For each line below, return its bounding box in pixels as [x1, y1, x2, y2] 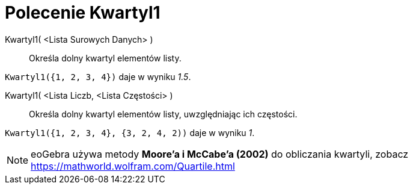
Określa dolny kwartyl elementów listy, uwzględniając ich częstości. [29, 108, 298, 119]
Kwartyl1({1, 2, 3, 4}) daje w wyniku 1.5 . [5, 71, 191, 82]
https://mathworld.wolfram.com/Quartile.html [31, 160, 235, 172]
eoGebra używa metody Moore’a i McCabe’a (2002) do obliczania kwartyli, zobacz [31, 147, 409, 160]
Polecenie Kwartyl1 [5, 2, 161, 23]
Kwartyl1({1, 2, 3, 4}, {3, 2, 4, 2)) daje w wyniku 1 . [5, 127, 255, 138]
